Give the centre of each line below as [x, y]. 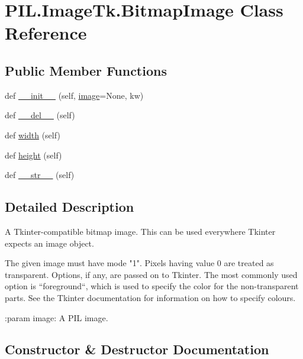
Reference [46, 33]
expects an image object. [49, 243]
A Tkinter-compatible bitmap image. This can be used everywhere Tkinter [140, 231]
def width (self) [33, 135]
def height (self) [33, 155]
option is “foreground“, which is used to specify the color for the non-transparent [152, 286]
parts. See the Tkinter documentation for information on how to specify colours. [150, 297]
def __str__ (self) [40, 175]
